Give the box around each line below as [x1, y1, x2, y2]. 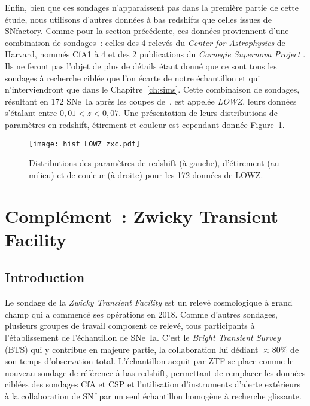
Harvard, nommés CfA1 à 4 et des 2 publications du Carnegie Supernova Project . [5, 48, 306, 60]
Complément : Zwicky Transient [5, 203, 279, 228]
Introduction [5, 268, 85, 286]
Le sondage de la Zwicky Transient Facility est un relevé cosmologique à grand [5, 296, 293, 309]
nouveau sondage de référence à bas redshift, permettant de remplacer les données [5, 366, 306, 378]
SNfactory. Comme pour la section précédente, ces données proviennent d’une [5, 25, 289, 37]
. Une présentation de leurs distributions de [118, 106, 278, 119]
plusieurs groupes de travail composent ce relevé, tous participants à [5, 319, 255, 332]
